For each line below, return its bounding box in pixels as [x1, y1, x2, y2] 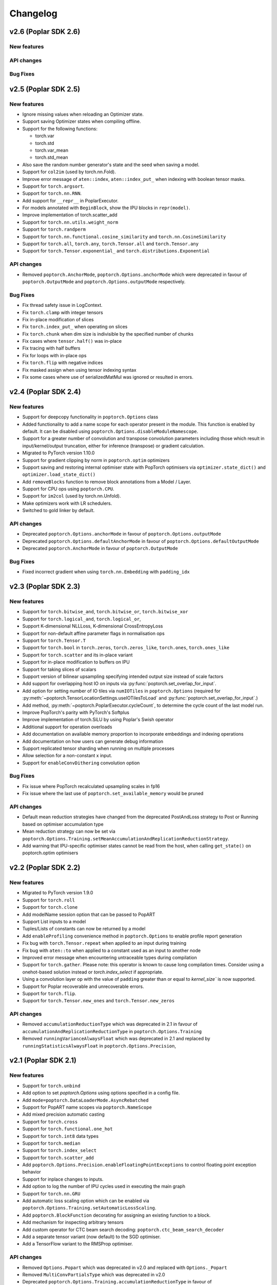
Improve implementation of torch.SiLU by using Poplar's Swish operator [22, 717, 174, 723]
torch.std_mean [35, 154, 69, 160]
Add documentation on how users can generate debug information [22, 738, 164, 744]
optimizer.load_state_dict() [22, 472, 96, 478]
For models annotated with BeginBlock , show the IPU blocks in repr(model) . [22, 205, 190, 211]
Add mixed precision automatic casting [22, 1111, 105, 1117]
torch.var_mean [35, 147, 69, 153]
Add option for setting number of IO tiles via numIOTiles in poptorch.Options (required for [22, 688, 221, 694]
